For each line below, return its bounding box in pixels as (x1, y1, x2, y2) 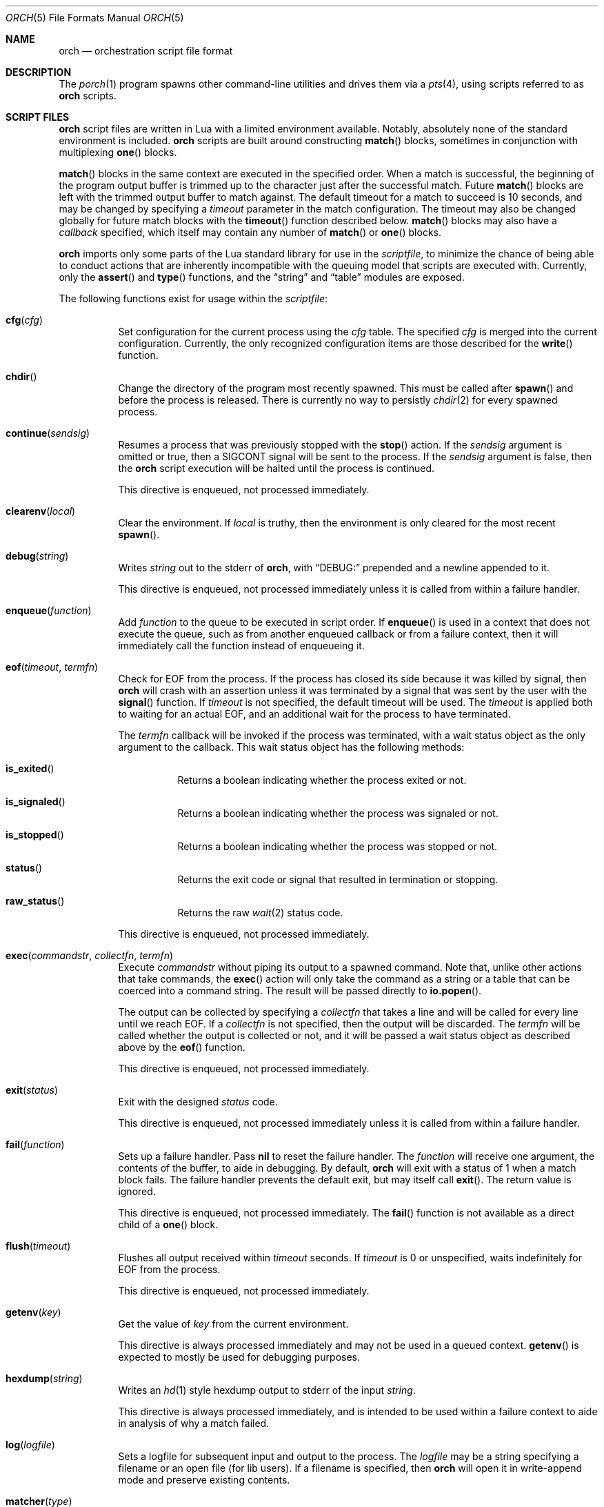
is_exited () (6, 762, 54, 774)
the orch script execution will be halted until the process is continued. (118, 462, 435, 474)
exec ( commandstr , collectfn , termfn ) (6, 949, 174, 961)
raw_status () (6, 895, 65, 907)
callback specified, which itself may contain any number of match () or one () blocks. (59, 226, 442, 238)
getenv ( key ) (6, 1306, 61, 1318)
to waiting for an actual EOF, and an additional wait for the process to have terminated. (118, 708, 511, 720)
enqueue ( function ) (6, 604, 92, 616)
